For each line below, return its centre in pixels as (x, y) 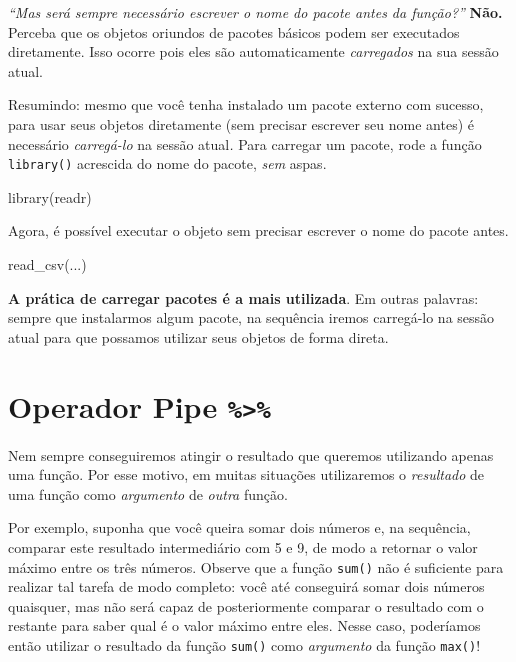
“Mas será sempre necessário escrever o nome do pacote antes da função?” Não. (255, 12)
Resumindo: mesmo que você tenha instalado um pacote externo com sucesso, (246, 104)
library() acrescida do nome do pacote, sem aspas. (167, 163)
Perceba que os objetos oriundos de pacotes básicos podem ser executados (234, 31)
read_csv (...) (47, 264)
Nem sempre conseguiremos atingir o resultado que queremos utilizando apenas (251, 454)
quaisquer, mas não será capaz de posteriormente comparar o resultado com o (246, 605)
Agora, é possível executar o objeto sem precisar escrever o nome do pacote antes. (258, 230)
